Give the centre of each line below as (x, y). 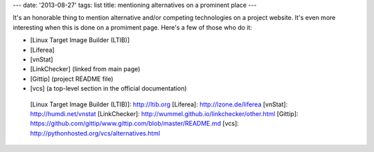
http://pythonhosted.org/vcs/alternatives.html (95, 133)
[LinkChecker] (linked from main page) (85, 69)
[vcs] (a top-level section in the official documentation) (108, 88)
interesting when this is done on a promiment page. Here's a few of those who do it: (133, 27)
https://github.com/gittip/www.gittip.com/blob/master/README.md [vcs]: (134, 124)
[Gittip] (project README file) (72, 79)
